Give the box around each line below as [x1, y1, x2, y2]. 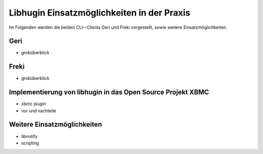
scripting [21, 140, 39, 146]
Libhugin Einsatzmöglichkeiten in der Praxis [9, 7, 190, 18]
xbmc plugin [21, 101, 46, 107]
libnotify [21, 133, 38, 139]
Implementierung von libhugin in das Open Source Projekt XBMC [9, 88, 209, 96]
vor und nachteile [21, 108, 56, 114]
